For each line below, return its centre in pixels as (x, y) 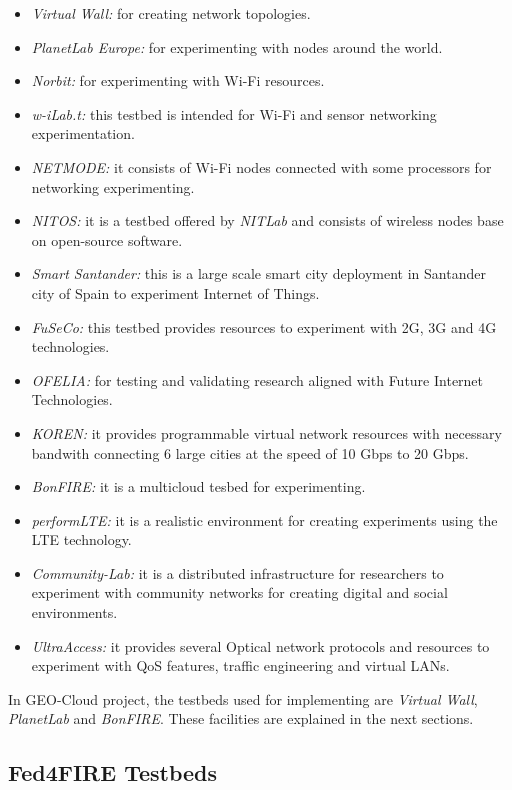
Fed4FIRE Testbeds (113, 772)
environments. (74, 612)
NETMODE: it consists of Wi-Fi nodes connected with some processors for (261, 166)
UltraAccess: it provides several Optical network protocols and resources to (260, 645)
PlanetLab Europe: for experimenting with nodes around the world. (237, 46)
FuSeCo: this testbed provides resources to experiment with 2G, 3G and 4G (264, 326)
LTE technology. (81, 539)
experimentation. (83, 133)
